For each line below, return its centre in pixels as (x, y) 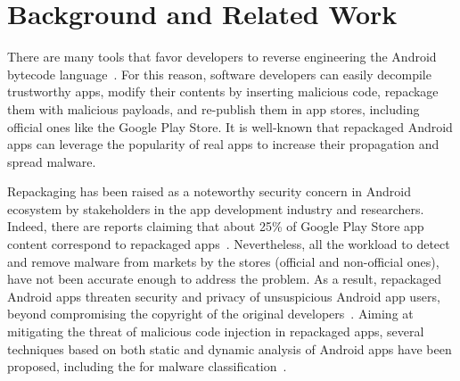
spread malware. (52, 161)
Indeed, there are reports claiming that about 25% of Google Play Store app (216, 226)
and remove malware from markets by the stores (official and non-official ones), (223, 261)
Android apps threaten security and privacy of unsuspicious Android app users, (224, 296)
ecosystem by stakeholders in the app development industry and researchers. (216, 208)
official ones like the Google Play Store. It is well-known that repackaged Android (230, 126)
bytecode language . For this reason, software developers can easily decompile (219, 74)
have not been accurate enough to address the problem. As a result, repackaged (224, 279)
